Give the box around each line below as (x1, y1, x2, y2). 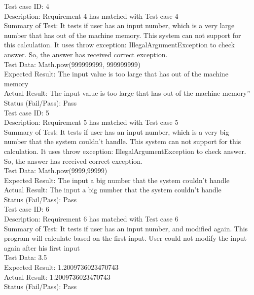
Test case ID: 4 (4, 1, 49, 11)
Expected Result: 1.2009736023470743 (4, 262, 119, 272)
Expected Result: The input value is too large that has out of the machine (4, 69, 228, 79)
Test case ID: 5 (4, 107, 49, 117)
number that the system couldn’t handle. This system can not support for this (4, 136, 241, 147)
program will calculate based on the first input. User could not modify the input (4, 233, 247, 243)
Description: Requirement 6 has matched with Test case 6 (4, 214, 179, 224)
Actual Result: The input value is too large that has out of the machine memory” (4, 88, 251, 98)
